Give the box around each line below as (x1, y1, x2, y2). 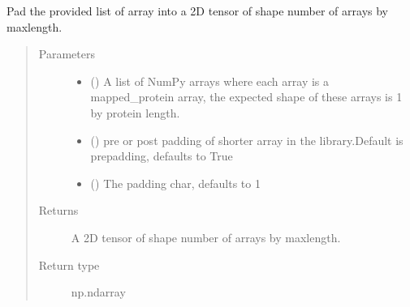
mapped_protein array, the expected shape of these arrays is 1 (90, 88, 403, 105)
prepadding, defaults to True (90, 147, 233, 164)
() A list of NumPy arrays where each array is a (90, 72, 330, 89)
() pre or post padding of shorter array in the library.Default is (90, 131, 404, 148)
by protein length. (90, 104, 180, 121)
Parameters (38, 45, 95, 62)
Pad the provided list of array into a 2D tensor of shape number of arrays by (6, 2, 388, 19)
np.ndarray (71, 284, 126, 301)
